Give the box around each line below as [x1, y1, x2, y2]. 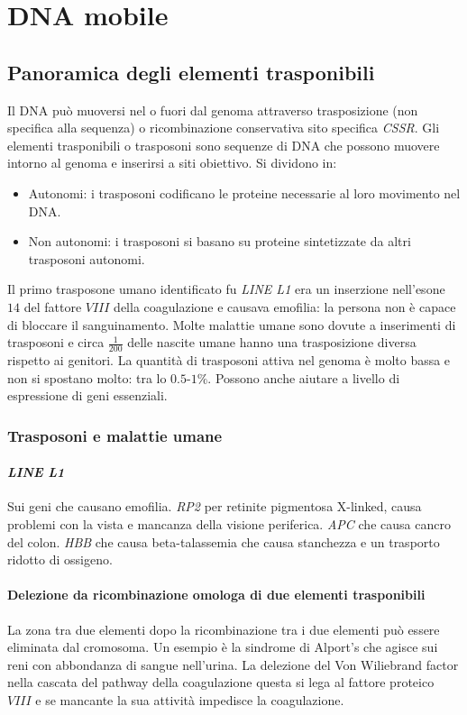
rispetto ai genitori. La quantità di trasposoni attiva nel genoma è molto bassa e [7, 350, 451, 369]
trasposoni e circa [7, 333, 105, 352]
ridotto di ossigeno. [7, 550, 113, 569]
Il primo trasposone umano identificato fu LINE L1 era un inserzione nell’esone [7, 280, 445, 298]
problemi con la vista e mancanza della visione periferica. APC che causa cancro [7, 514, 451, 533]
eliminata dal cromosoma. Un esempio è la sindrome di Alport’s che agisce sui [7, 637, 438, 656]
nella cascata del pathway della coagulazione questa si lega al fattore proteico [7, 673, 435, 692]
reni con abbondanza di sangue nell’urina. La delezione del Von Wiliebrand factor [7, 655, 459, 674]
